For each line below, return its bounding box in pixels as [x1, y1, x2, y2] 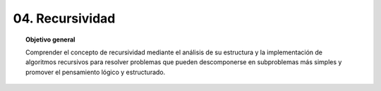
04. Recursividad [13, 11, 116, 26]
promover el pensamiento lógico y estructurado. [25, 68, 166, 76]
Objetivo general [25, 35, 75, 44]
